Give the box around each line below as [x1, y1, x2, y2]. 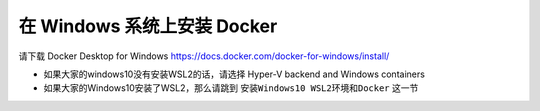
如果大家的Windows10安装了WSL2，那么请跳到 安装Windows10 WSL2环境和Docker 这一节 [43, 82, 419, 94]
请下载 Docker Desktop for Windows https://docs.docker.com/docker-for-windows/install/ [18, 50, 390, 62]
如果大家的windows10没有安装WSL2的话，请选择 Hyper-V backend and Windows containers [43, 68, 425, 80]
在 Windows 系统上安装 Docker [18, 15, 278, 37]
